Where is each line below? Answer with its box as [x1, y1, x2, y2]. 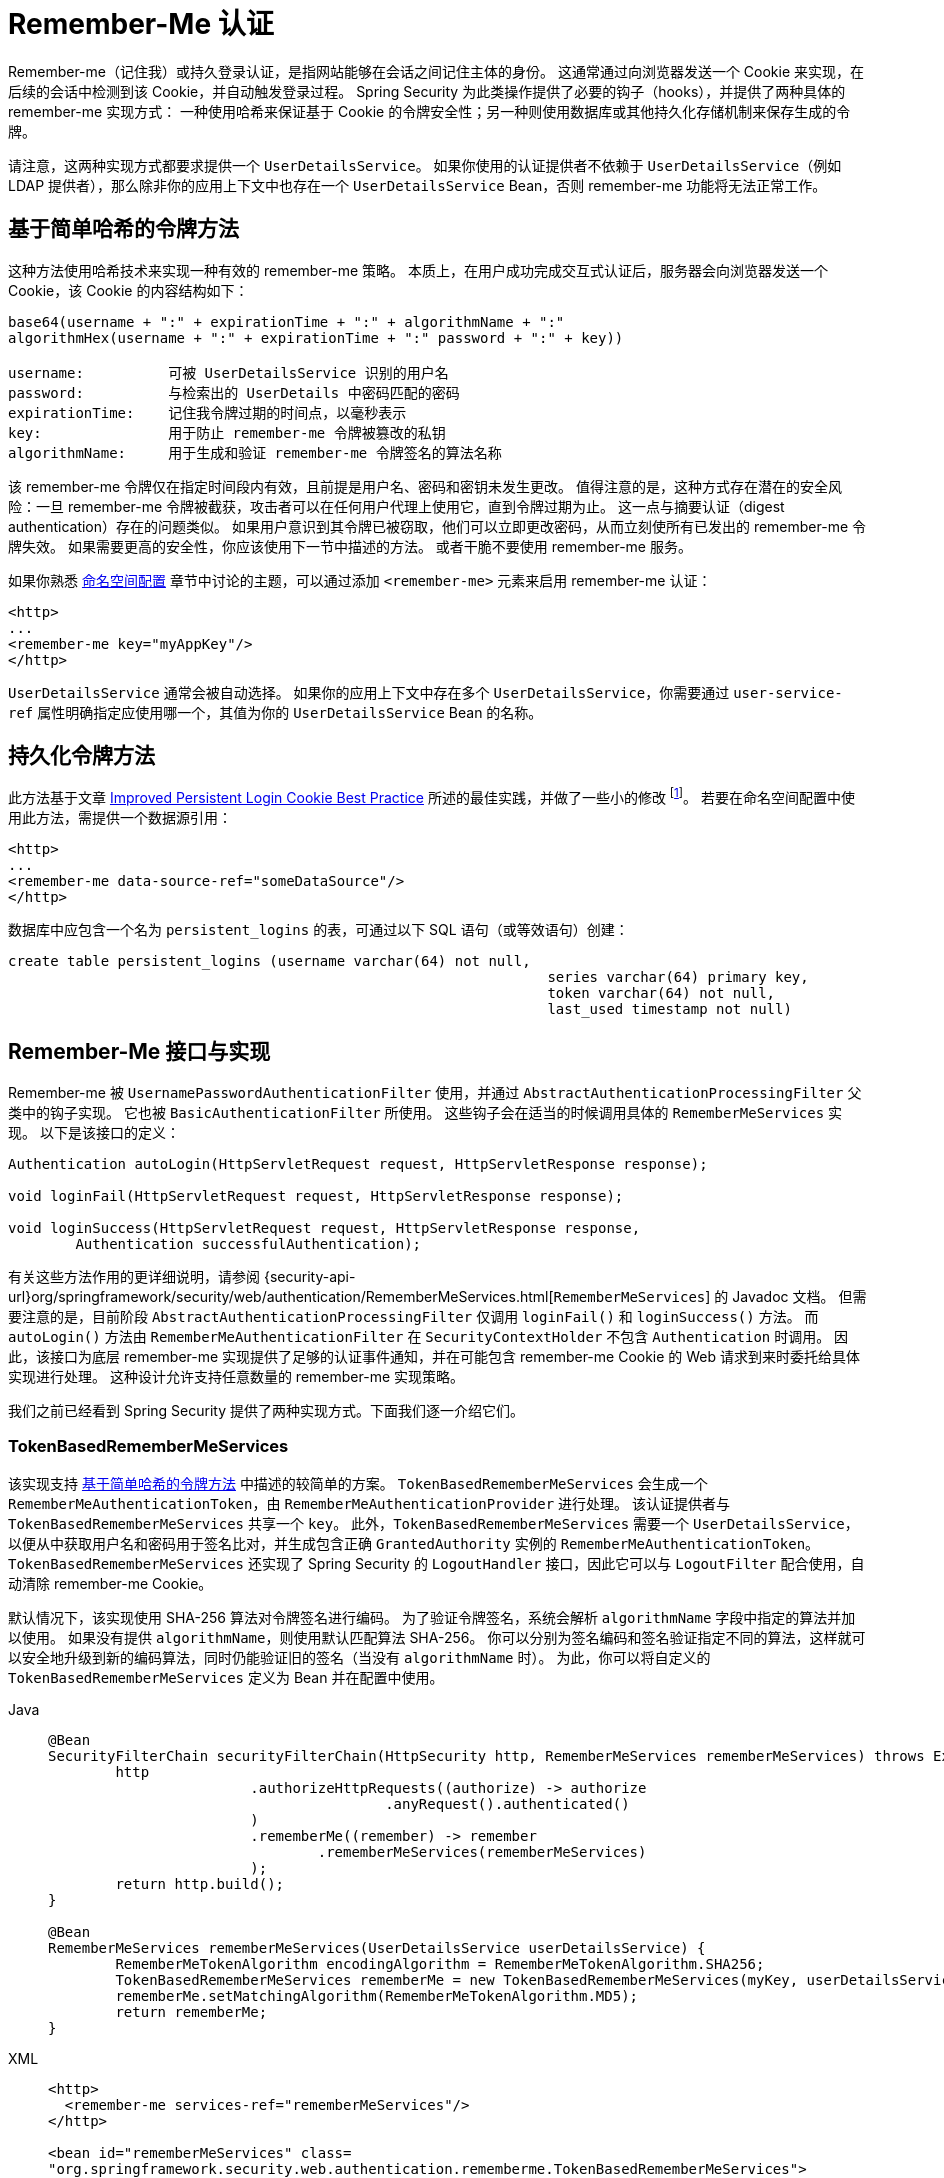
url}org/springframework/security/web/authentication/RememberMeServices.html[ [8, 1287, 554, 1305]
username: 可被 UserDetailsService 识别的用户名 [8, 364, 449, 381]
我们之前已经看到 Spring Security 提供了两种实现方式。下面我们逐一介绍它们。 [8, 1401, 524, 1419]
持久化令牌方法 [8, 743, 155, 769]
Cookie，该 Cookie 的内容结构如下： [8, 281, 249, 299]
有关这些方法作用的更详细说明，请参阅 [8, 1267, 260, 1285]
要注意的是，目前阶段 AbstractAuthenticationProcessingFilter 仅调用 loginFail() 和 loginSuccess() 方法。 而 [8, 1307, 819, 1325]
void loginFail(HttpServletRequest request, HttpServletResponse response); [8, 1187, 624, 1204]
